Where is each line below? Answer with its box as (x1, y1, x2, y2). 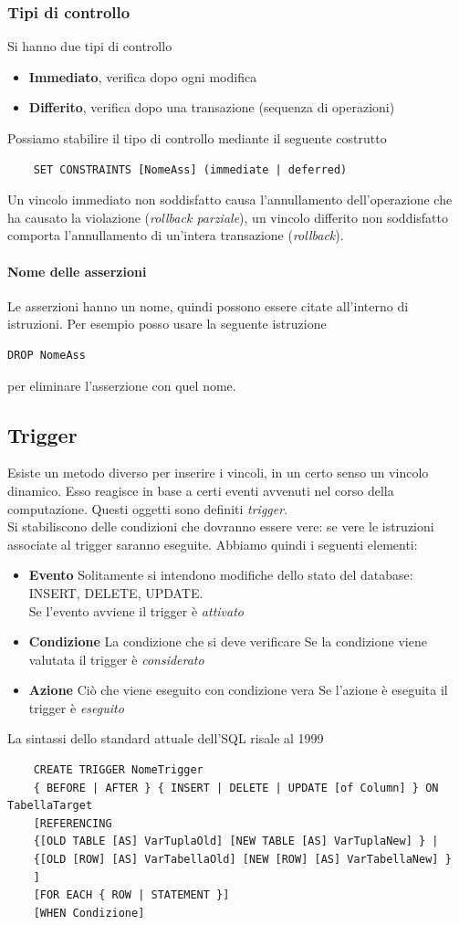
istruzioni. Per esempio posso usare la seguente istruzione (7, 314, 327, 333)
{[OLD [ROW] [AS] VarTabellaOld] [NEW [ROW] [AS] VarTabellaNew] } (33, 853, 452, 867)
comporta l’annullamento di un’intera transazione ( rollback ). (7, 226, 344, 245)
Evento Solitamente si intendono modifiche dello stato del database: (28, 565, 413, 584)
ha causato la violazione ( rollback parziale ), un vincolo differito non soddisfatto (7, 207, 448, 226)
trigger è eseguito (28, 698, 124, 717)
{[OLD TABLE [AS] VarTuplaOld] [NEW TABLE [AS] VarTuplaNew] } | (33, 835, 439, 848)
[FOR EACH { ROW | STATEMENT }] (33, 888, 230, 902)
